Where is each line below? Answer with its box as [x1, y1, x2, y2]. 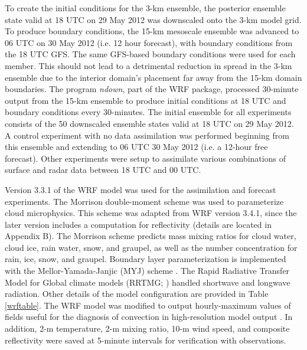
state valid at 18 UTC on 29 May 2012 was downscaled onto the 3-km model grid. [5, 13, 302, 25]
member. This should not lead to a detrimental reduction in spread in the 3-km [5, 59, 292, 71]
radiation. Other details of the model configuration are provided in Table [5, 287, 269, 300]
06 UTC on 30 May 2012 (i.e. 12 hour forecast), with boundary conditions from [5, 36, 293, 48]
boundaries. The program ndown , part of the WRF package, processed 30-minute [5, 83, 299, 95]
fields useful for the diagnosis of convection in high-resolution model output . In [5, 310, 293, 323]
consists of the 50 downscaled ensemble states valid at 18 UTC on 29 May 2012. [5, 117, 294, 129]
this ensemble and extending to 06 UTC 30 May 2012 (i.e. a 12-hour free [5, 140, 268, 153]
